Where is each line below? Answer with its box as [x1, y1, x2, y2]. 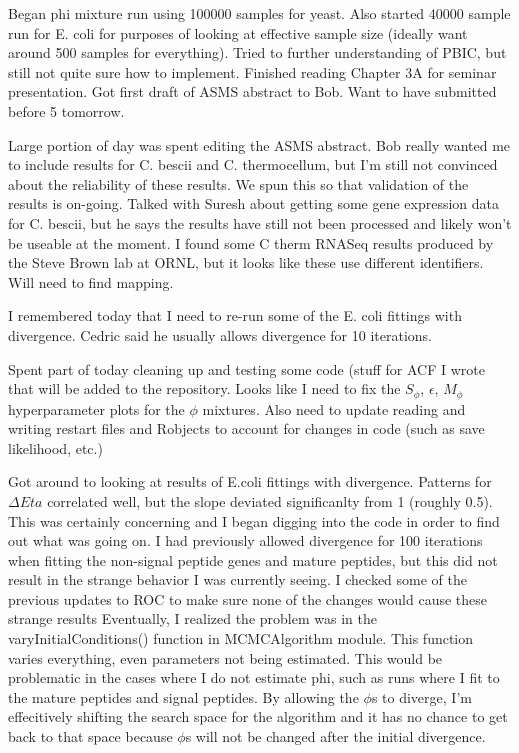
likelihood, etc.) [8, 437, 103, 458]
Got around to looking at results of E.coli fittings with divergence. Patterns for [8, 471, 492, 492]
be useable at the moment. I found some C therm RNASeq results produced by [8, 232, 494, 253]
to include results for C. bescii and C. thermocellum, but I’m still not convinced [8, 154, 498, 175]
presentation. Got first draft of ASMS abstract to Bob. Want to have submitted [8, 81, 497, 102]
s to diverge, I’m [371, 686, 472, 707]
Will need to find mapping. [8, 271, 174, 292]
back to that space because [8, 726, 173, 747]
